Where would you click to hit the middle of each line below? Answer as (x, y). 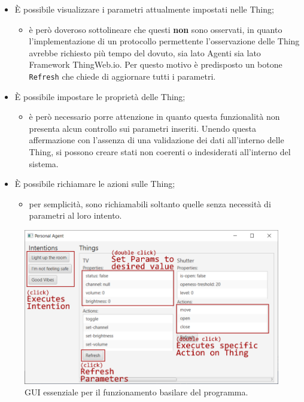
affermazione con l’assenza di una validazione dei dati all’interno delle (156, 140)
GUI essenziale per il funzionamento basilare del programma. (136, 392)
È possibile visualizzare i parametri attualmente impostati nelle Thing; (144, 9)
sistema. (44, 163)
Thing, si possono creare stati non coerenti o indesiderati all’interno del (160, 152)
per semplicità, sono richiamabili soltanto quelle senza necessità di (150, 203)
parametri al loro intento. (75, 215)
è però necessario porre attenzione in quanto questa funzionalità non (154, 117)
